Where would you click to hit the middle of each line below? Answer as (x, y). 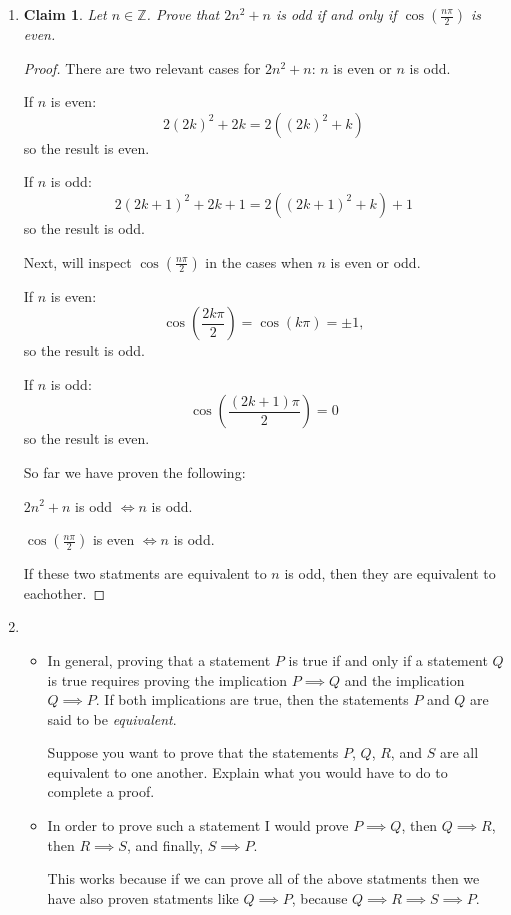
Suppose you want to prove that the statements (193, 752)
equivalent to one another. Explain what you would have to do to (247, 771)
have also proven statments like (143, 897)
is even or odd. (375, 261)
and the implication (404, 679)
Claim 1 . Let (65, 14)
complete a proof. (101, 791)
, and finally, (165, 844)
